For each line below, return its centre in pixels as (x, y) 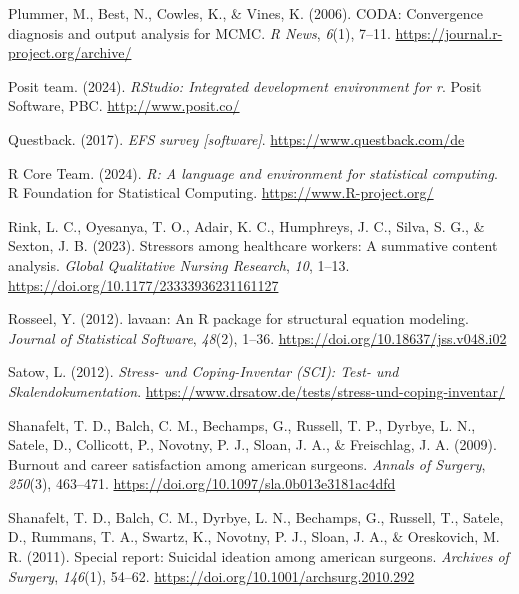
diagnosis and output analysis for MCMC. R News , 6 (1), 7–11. (199, 32)
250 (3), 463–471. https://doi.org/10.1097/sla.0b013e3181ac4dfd (202, 483)
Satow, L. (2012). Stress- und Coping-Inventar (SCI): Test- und (203, 371)
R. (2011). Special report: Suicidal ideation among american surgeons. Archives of (258, 556)
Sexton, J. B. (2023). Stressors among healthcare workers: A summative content (253, 245)
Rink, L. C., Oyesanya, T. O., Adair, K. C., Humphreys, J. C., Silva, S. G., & (246, 225)
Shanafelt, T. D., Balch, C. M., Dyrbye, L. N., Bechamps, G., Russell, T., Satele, (256, 516)
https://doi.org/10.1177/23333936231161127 (143, 284)
